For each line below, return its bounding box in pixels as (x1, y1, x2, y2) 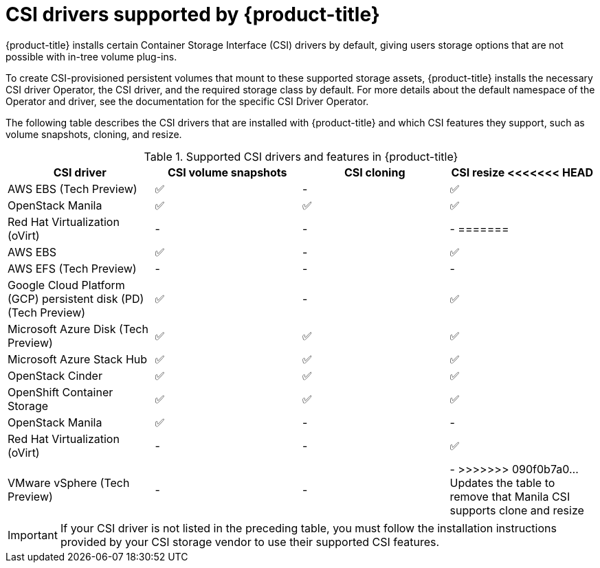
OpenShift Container (8, 385, 113, 399)
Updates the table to (449, 475, 555, 490)
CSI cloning (344, 165, 405, 179)
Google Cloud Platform (8, 277, 125, 292)
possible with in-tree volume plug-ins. (5, 50, 177, 63)
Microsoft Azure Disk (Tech (8, 321, 148, 336)
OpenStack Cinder (8, 368, 102, 383)
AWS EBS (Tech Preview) (8, 181, 137, 196)
